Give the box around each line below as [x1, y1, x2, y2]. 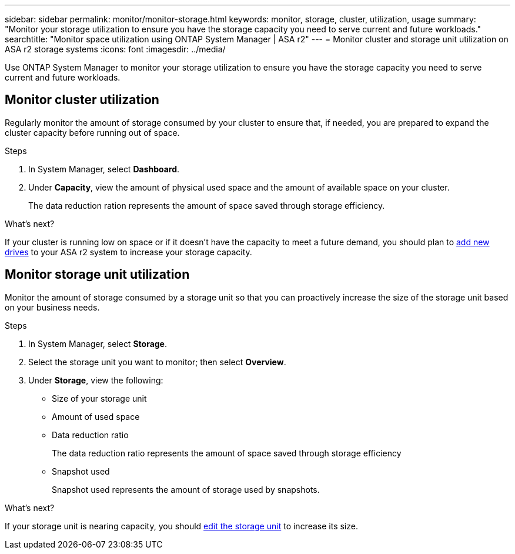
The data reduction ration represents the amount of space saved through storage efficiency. [28, 200, 385, 211]
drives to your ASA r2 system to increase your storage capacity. [5, 246, 252, 257]
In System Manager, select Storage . [28, 338, 168, 349]
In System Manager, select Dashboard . [28, 163, 180, 174]
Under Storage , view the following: [28, 375, 163, 385]
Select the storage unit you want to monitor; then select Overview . [28, 356, 286, 367]
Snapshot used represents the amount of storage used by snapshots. [52, 484, 320, 495]
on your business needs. [5, 302, 100, 312]
